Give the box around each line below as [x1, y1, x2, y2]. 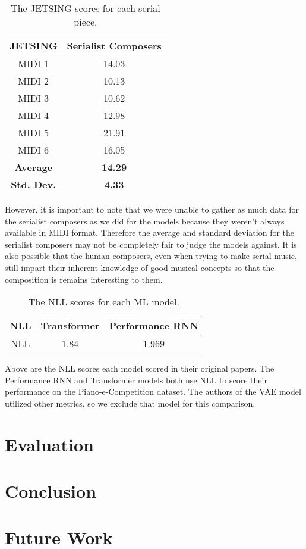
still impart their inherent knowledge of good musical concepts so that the [5, 261, 275, 273]
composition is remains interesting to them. [5, 273, 163, 285]
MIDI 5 [18, 126, 49, 139]
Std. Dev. [11, 177, 56, 191]
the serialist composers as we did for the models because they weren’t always [5, 214, 285, 227]
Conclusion [5, 479, 97, 503]
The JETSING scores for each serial [11, 1, 160, 15]
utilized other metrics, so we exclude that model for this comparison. [5, 397, 255, 409]
